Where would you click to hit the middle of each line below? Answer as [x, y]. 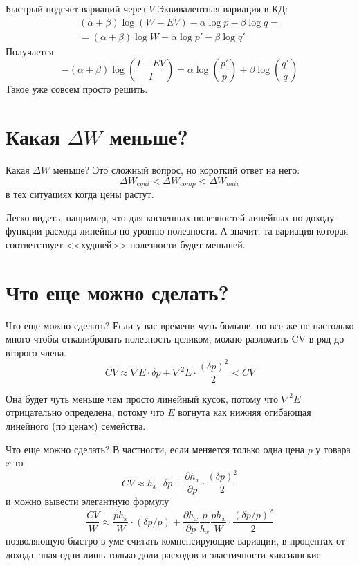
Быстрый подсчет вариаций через [76, 8]
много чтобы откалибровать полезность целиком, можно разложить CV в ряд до [175, 339]
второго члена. [36, 352]
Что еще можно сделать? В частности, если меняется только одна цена [155, 449]
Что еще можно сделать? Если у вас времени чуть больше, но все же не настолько [180, 325]
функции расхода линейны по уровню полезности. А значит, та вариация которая [177, 231]
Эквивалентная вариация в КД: [222, 8]
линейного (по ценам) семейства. [76, 426]
